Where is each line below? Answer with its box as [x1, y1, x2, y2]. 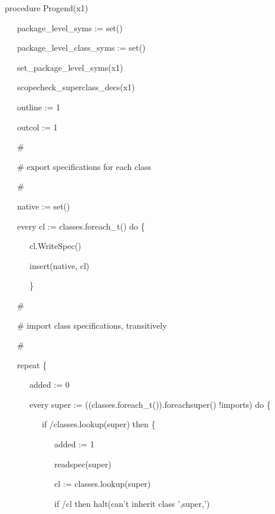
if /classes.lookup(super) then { [41, 418, 156, 430]
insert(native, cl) [29, 259, 90, 271]
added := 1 [54, 438, 94, 450]
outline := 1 [17, 100, 61, 113]
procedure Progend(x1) [5, 2, 89, 14]
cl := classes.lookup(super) [54, 477, 151, 490]
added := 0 [29, 378, 70, 391]
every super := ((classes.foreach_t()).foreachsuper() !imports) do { [29, 398, 271, 410]
